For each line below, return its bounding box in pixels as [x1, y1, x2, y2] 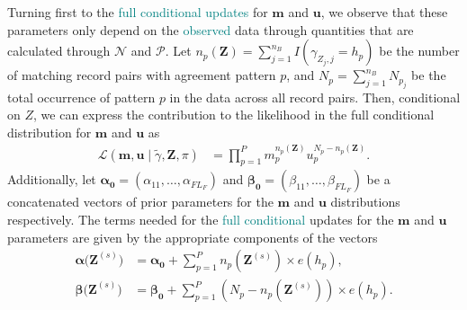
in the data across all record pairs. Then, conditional [169, 87, 461, 106]
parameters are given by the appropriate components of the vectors [7, 227, 378, 246]
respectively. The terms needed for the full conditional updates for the [7, 209, 394, 228]
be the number [379, 41, 460, 60]
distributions [330, 192, 400, 211]
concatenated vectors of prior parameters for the [7, 192, 274, 211]
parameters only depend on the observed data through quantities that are [7, 20, 414, 39]
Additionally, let [7, 170, 96, 189]
